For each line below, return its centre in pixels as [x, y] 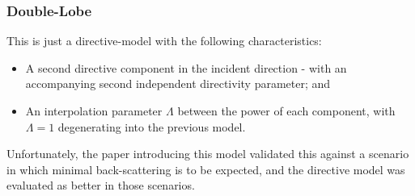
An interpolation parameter [94, 111]
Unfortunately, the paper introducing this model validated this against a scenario [208, 154]
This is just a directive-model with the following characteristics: [164, 41]
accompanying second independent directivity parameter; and [178, 83]
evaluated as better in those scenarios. [101, 185]
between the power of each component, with [286, 111]
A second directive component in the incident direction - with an [186, 67]
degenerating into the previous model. [152, 126]
